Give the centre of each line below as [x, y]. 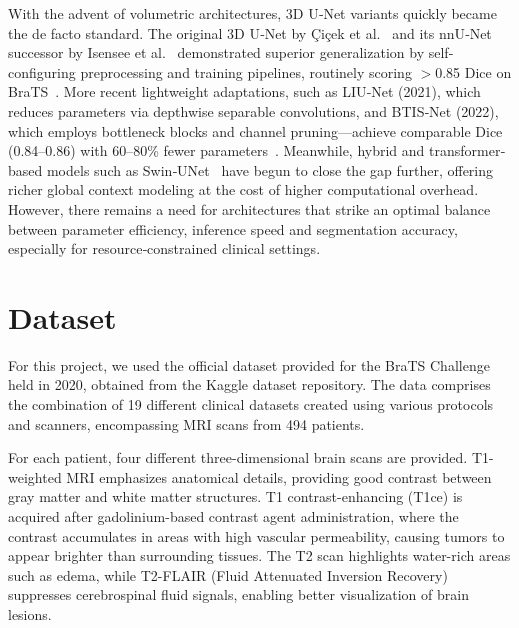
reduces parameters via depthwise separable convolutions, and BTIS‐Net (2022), [253, 110]
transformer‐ [467, 150]
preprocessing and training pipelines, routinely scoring [246, 71]
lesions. [30, 613]
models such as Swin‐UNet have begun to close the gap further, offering [270, 169]
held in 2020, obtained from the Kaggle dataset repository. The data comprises [249, 384]
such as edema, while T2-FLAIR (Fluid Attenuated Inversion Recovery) [228, 574]
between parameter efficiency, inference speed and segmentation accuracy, [233, 228]
